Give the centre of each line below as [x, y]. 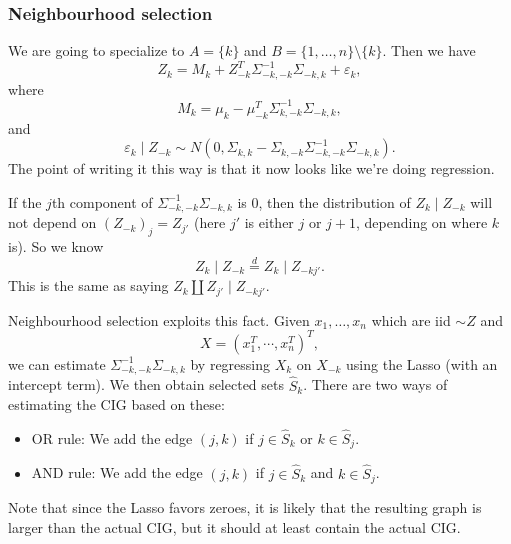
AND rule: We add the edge [117, 472]
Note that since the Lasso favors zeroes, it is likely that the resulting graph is [245, 507]
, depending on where [422, 222]
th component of [102, 201]
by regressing [230, 363]
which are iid [411, 319]
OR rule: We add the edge [112, 437]
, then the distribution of [334, 201]
